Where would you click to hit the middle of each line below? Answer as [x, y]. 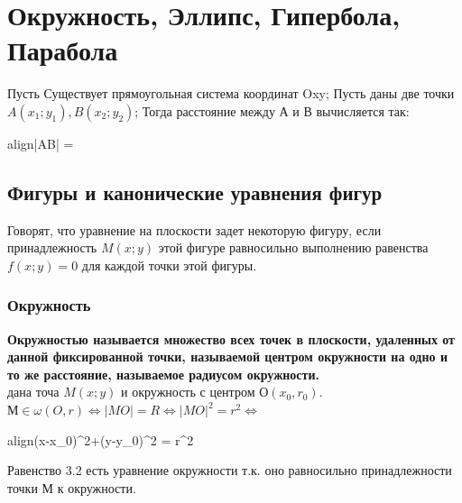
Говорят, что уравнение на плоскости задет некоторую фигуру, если [194, 229]
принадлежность [52, 247]
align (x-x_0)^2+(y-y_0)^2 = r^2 [101, 439]
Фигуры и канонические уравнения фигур [195, 192]
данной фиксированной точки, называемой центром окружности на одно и [227, 357]
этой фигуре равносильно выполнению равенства [293, 247]
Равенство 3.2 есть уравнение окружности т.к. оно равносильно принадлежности [230, 470]
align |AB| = [41, 143]
